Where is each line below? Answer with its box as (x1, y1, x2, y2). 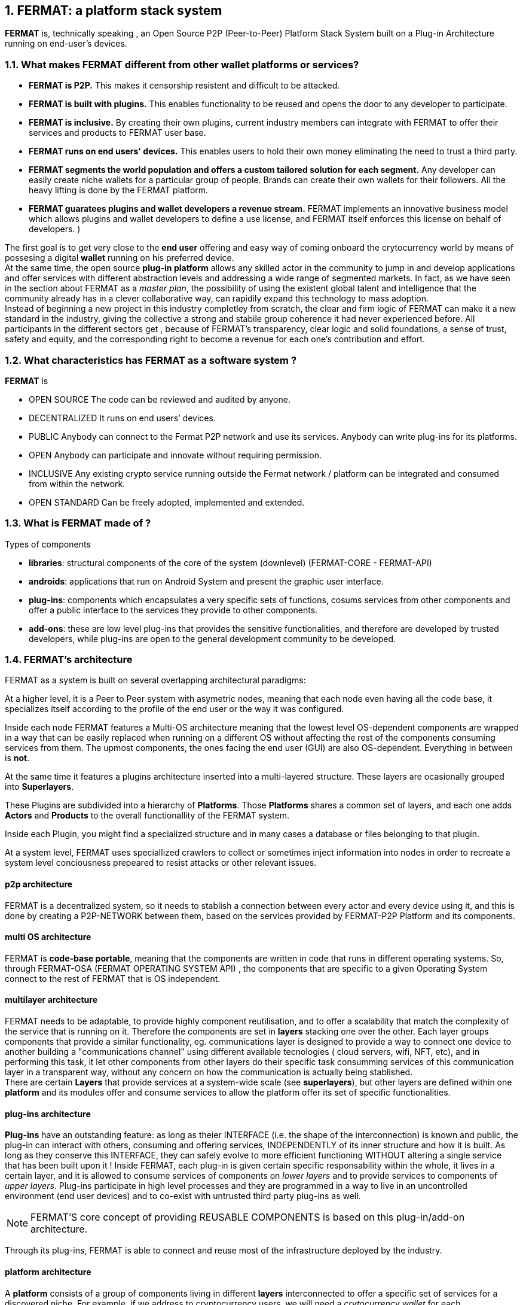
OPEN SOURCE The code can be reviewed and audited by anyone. (29, 394, 290, 404)
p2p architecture (5, 879, 73, 890)
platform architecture (5, 1266, 91, 1277)
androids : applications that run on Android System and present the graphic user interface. (29, 576, 384, 586)
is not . (5, 753, 30, 763)
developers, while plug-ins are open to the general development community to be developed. (29, 633, 396, 644)
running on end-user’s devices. (5, 38, 127, 49)
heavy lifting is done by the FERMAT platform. (29, 185, 209, 196)
